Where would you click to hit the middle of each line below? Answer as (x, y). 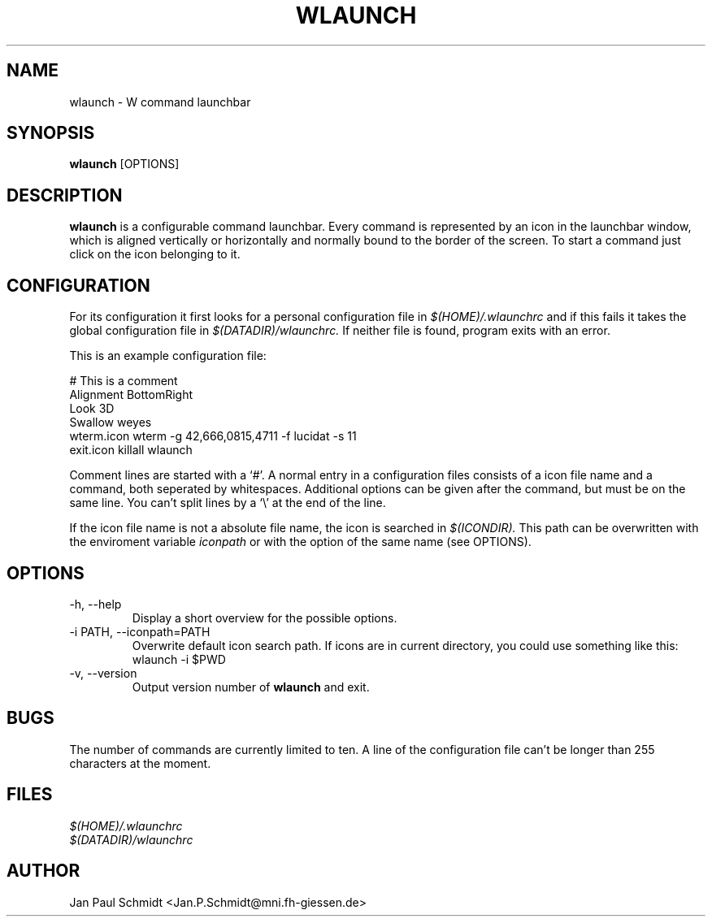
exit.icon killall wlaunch (131, 450)
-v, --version (103, 673)
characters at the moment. (140, 763)
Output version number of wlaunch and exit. (251, 687)
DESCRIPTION (65, 195)
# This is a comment (124, 381)
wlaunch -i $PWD (179, 659)
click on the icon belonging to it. (155, 254)
